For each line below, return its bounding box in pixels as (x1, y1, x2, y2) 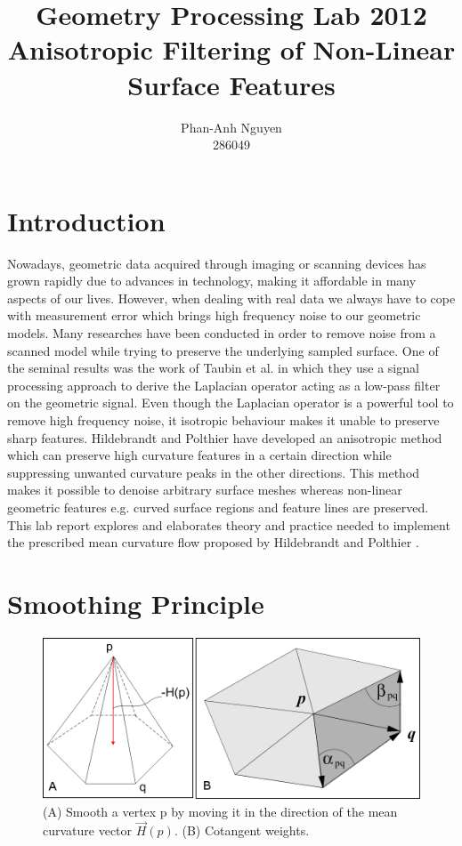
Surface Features (127, 66, 336, 102)
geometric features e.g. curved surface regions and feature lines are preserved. (7, 497, 429, 516)
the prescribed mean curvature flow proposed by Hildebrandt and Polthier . (7, 533, 419, 552)
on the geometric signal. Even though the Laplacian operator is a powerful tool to (7, 393, 454, 412)
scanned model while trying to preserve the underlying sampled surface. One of (7, 341, 439, 359)
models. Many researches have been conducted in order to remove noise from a (7, 324, 436, 342)
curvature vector (43, 821, 133, 840)
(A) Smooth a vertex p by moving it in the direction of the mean (43, 802, 398, 820)
